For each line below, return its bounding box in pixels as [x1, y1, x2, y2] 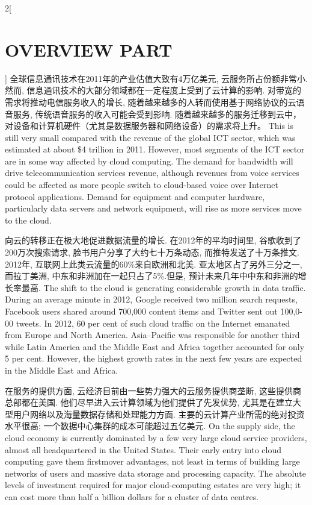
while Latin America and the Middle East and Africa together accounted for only [5, 340, 305, 353]
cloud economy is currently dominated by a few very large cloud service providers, [5, 431, 307, 444]
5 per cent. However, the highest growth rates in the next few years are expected [5, 352, 302, 365]
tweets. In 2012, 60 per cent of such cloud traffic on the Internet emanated [16, 316, 290, 329]
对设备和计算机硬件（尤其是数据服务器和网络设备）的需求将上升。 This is [5, 119, 294, 132]
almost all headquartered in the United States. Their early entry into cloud [5, 443, 282, 456]
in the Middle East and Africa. [5, 363, 118, 376]
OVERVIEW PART [5, 37, 173, 61]
